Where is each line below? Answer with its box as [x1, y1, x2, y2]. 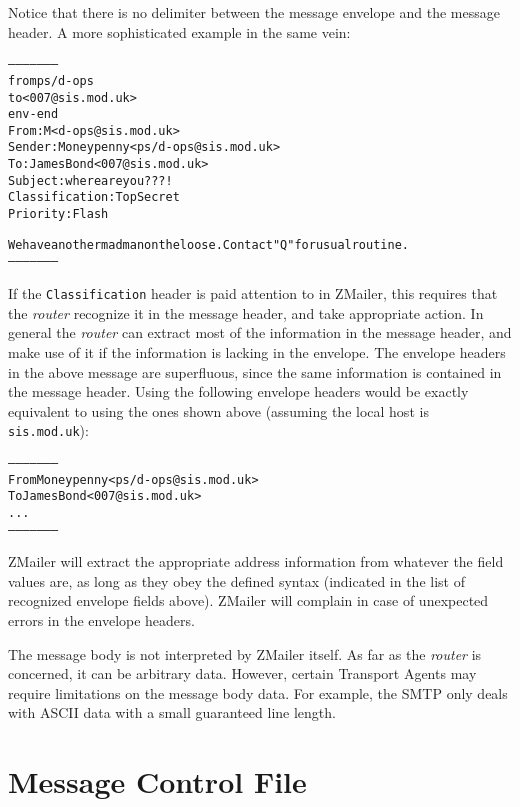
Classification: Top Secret [8, 190, 180, 205]
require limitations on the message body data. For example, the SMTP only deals [8, 682, 508, 703]
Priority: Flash [8, 207, 109, 222]
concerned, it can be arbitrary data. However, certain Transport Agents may [8, 663, 477, 684]
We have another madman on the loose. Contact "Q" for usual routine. [8, 237, 409, 252]
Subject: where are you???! [8, 173, 173, 188]
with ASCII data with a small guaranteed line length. [8, 702, 336, 723]
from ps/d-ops [8, 73, 94, 88]
